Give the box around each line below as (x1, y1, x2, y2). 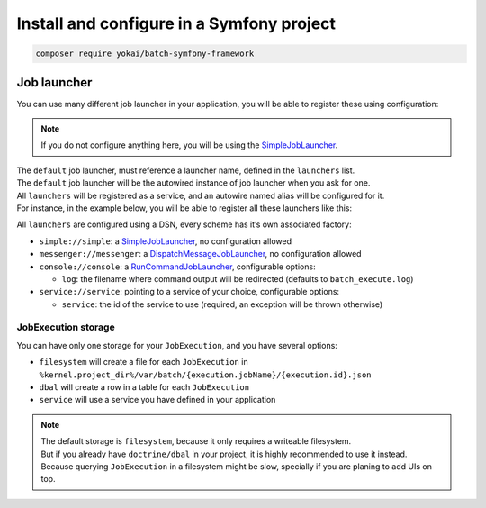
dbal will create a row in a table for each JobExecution (39, 382, 250, 393)
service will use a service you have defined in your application (39, 395, 276, 405)
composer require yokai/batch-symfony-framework (35, 49, 255, 59)
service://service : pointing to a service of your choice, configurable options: (39, 286, 340, 297)
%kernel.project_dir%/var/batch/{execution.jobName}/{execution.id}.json (39, 369, 373, 380)
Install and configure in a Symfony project (16, 14, 337, 33)
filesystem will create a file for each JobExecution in (39, 357, 248, 367)
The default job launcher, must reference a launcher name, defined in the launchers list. (16, 165, 355, 176)
